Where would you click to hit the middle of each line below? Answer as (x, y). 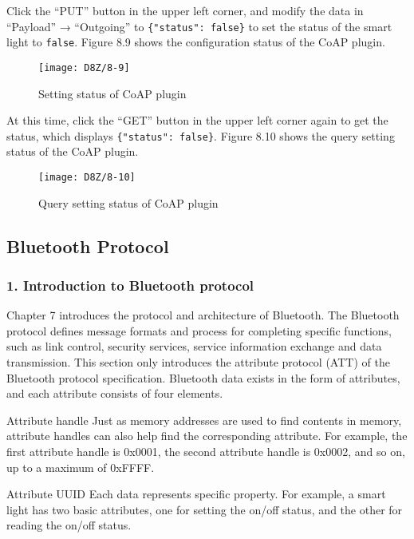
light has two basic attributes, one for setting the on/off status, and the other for (205, 509)
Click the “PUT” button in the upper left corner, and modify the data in (185, 10)
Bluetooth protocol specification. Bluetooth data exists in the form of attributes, (203, 377)
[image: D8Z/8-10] (87, 177)
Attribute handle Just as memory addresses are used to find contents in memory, (204, 420)
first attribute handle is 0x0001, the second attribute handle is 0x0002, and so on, (206, 451)
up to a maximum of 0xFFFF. (81, 467)
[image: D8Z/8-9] (84, 67)
